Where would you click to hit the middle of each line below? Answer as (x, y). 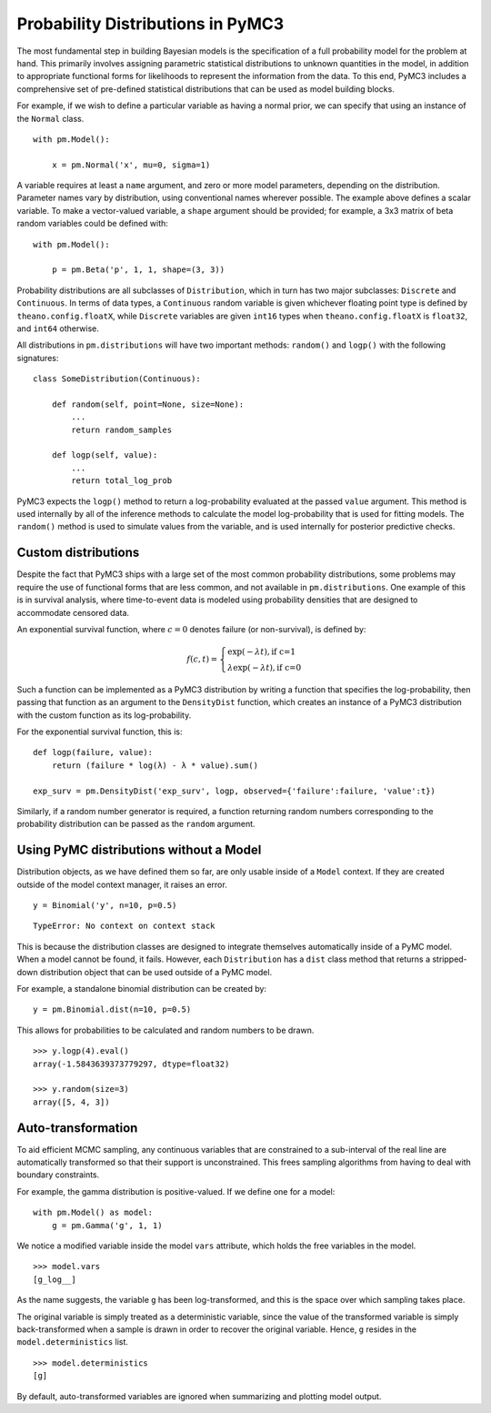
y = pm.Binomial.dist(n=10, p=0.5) (112, 1009)
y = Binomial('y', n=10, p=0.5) (105, 906)
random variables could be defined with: (92, 224)
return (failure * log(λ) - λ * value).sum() (155, 765)
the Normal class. (50, 118)
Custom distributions (78, 553)
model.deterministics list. (73, 1342)
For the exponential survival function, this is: (100, 732)
